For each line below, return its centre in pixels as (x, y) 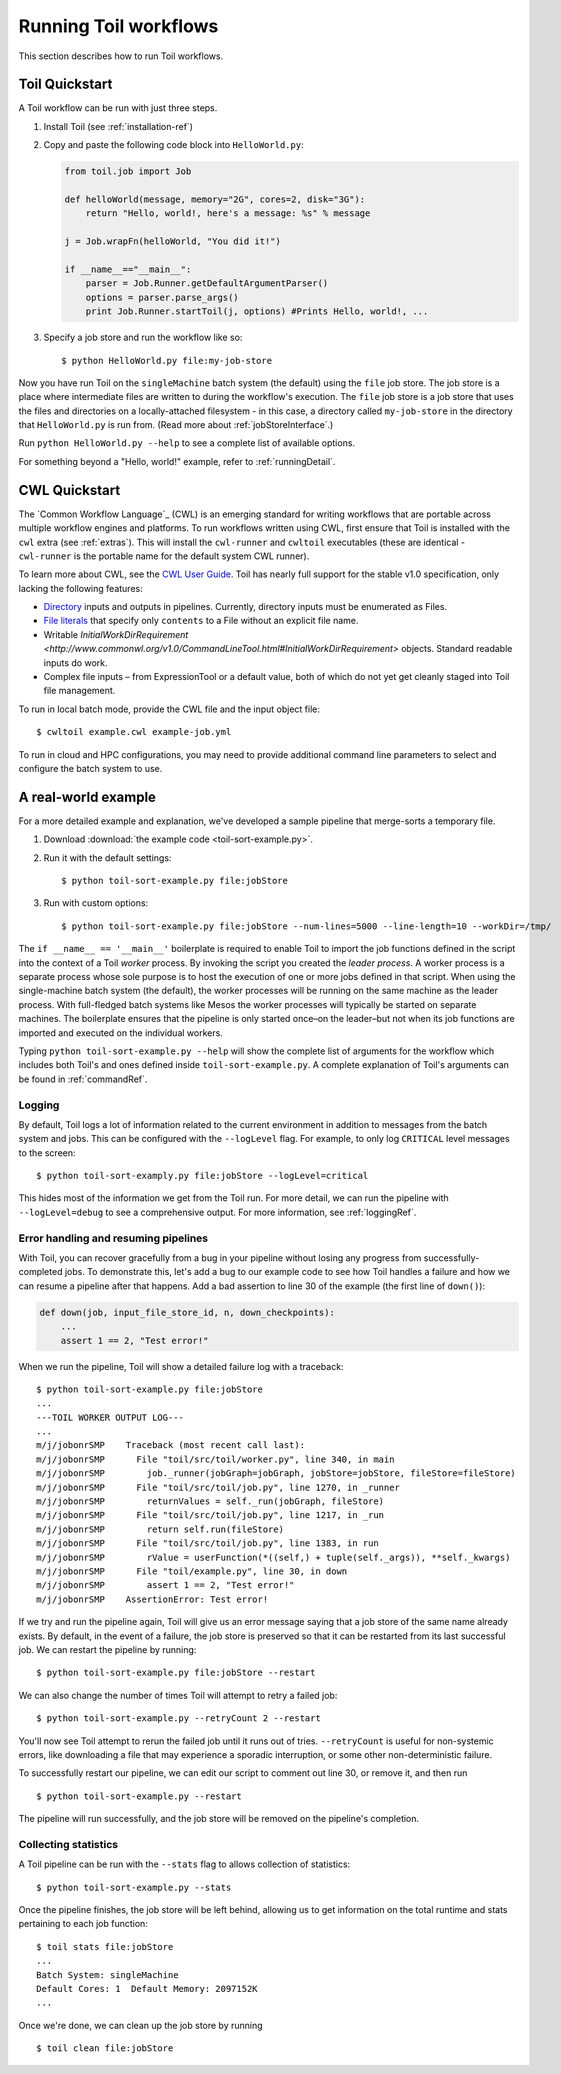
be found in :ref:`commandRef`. (83, 1079)
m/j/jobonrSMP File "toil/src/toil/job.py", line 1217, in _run (210, 1515)
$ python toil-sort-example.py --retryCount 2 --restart (179, 1718)
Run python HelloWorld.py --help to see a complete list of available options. (186, 443)
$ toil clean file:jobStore (105, 2048)
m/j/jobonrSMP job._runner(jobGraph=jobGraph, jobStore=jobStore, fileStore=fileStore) (276, 1473)
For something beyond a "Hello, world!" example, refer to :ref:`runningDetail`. (177, 461)
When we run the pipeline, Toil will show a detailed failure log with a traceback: (181, 1366)
